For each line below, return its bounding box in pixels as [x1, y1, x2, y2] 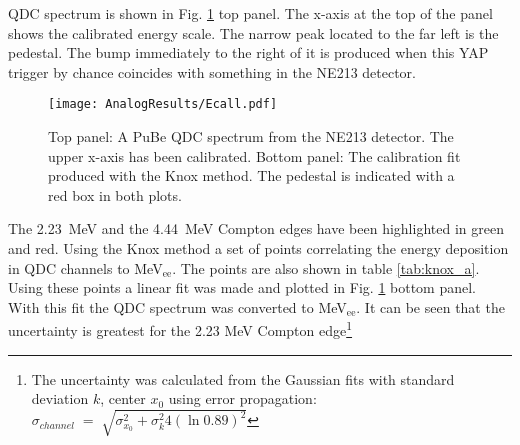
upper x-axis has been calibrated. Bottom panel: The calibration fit [48, 145, 461, 166]
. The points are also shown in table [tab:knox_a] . [172, 257, 480, 278]
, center [100, 388, 146, 409]
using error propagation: [168, 388, 317, 409]
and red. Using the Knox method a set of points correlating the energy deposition [8, 238, 509, 258]
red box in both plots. [48, 184, 182, 205]
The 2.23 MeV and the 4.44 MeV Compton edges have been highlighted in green [8, 218, 504, 239]
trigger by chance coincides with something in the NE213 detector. [8, 61, 417, 82]
